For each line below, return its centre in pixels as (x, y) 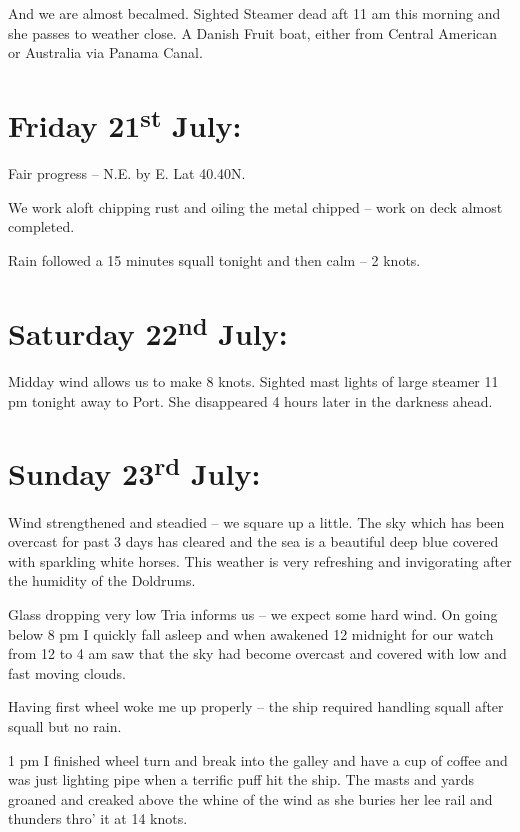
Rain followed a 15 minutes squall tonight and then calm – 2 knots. (214, 260)
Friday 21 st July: (125, 123)
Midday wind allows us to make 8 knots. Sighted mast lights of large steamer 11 (253, 381)
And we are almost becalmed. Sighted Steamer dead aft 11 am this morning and (254, 13)
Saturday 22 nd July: (148, 331)
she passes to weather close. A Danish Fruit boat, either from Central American (253, 32)
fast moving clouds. (67, 672)
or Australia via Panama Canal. (105, 52)
